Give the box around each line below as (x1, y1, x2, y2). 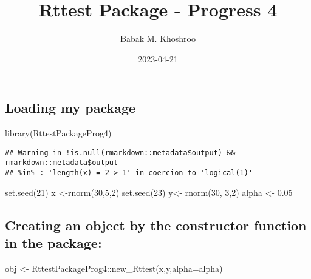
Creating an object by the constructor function (5, 215, 307, 234)
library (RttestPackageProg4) (5, 127, 112, 139)
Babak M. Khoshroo (120, 32, 196, 45)
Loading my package (5, 98, 136, 117)
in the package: (5, 234, 102, 252)
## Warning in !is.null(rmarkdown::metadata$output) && (5, 148, 236, 157)
